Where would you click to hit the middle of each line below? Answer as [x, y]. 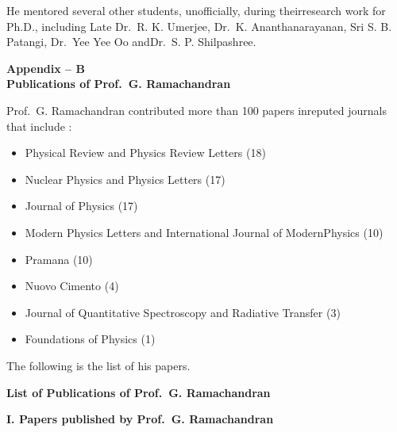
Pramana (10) [59, 259]
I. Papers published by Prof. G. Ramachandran [140, 419]
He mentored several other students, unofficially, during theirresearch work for [196, 10]
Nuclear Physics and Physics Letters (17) [125, 179]
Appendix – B [46, 68]
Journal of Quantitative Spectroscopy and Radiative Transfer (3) [183, 312]
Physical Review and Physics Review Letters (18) [145, 153]
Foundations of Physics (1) [90, 339]
